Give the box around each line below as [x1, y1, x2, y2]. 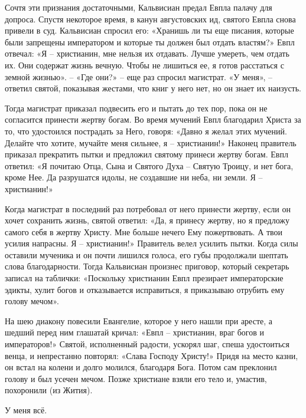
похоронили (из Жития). [5, 384, 93, 396]
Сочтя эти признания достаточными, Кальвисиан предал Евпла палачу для [5, 1, 272, 13]
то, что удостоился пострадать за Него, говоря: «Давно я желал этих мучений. [5, 124, 287, 137]
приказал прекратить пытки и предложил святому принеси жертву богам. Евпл [5, 148, 288, 160]
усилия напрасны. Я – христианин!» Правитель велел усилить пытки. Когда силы [5, 237, 298, 249]
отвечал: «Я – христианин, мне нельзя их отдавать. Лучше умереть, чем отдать [5, 47, 289, 60]
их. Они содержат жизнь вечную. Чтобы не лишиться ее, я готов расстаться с [5, 58, 284, 71]
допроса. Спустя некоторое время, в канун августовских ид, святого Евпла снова [5, 12, 296, 25]
